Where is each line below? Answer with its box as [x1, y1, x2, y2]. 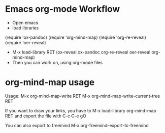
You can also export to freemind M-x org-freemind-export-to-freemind [5, 122, 149, 128]
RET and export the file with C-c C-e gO [5, 113, 86, 119]
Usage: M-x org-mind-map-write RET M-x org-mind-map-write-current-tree [5, 93, 160, 99]
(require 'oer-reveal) [5, 39, 46, 45]
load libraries [12, 25, 39, 30]
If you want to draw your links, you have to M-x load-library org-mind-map [5, 107, 157, 113]
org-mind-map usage [5, 77, 95, 88]
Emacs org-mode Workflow [5, 3, 120, 15]
